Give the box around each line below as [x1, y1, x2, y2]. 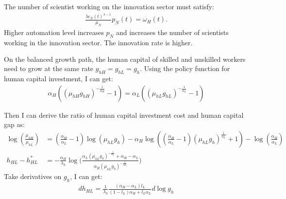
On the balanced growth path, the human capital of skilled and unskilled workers [4, 54, 246, 64]
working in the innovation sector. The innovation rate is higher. [4, 37, 193, 48]
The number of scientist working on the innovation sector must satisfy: [4, 1, 215, 11]
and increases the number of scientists [116, 27, 229, 37]
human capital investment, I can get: [4, 73, 113, 84]
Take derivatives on [4, 171, 62, 181]
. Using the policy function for [140, 63, 230, 73]
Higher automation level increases [4, 27, 104, 37]
